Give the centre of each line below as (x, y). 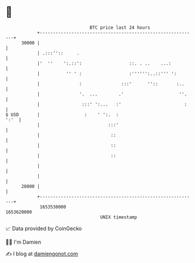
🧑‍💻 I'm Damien (23, 242)
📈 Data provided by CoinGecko (44, 228)
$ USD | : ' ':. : (62, 115)
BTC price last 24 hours (120, 28)
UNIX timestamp (119, 217)
